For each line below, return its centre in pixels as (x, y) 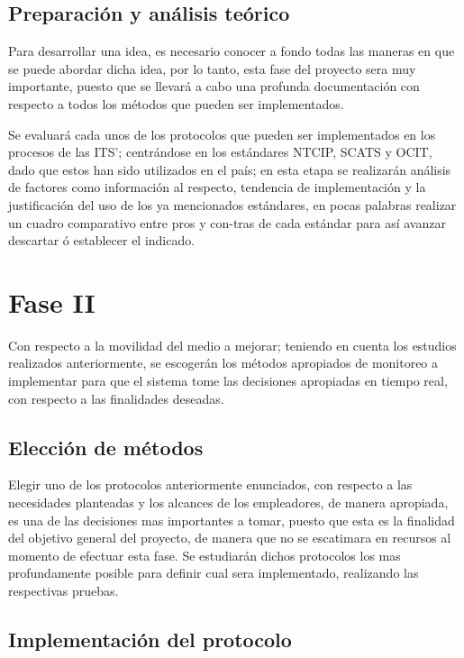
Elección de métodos (106, 447)
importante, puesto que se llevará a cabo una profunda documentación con (214, 86)
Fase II (52, 302)
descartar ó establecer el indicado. (102, 240)
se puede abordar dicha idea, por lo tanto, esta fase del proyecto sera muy (212, 68)
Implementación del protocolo (150, 639)
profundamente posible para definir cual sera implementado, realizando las (214, 573)
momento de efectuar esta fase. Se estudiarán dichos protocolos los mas (205, 555)
